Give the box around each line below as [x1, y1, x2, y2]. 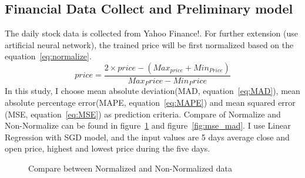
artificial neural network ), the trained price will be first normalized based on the [5, 38, 294, 51]
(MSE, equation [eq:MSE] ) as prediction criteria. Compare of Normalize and [5, 108, 281, 120]
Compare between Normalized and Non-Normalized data [28, 162, 232, 174]
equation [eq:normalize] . [5, 50, 92, 62]
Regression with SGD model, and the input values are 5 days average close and [5, 130, 290, 143]
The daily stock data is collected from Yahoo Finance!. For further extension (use [5, 27, 299, 39]
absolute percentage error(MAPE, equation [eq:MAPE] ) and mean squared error [5, 96, 296, 109]
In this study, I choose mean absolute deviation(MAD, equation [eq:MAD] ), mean [5, 85, 300, 97]
